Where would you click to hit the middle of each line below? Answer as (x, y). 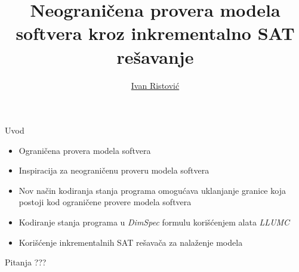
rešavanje (155, 56)
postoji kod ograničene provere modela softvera (105, 202)
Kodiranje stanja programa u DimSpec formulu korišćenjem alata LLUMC (154, 222)
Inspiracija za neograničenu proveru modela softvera (114, 170)
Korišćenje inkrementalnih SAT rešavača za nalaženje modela (131, 242)
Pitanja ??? (26, 262)
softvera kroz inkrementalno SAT (155, 33)
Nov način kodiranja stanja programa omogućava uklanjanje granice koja (152, 190)
